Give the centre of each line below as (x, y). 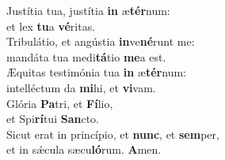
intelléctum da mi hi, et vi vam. (81, 87)
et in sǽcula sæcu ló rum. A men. (84, 149)
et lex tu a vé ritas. (51, 26)
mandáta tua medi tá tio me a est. (86, 56)
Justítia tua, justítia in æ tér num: (88, 10)
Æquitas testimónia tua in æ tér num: (96, 72)
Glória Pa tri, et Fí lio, (60, 103)
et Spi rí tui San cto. (53, 119)
